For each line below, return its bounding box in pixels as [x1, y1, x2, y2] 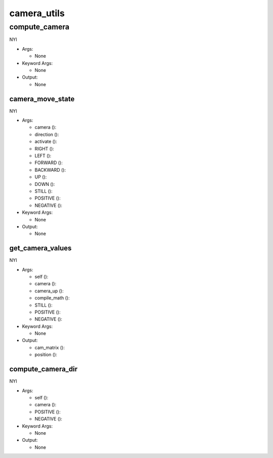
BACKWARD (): [34, 167, 66, 173]
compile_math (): [34, 295, 70, 301]
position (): [34, 352, 58, 358]
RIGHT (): [34, 145, 54, 151]
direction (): [34, 131, 59, 137]
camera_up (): [34, 288, 64, 294]
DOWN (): [34, 181, 55, 187]
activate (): [34, 138, 58, 144]
